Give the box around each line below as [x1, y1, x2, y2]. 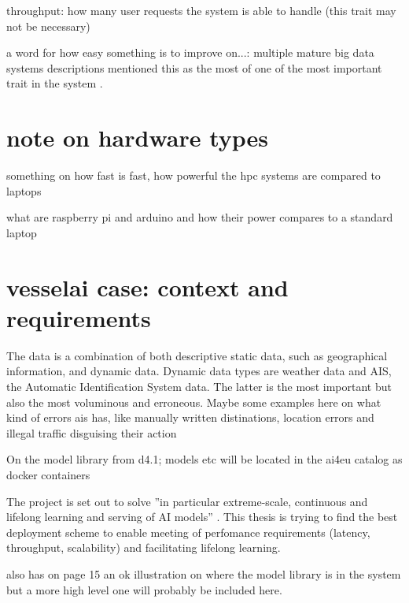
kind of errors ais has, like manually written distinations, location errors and [6, 409, 374, 426]
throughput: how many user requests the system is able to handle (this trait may [6, 2, 396, 18]
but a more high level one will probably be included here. [6, 581, 282, 597]
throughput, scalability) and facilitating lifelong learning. [6, 539, 281, 556]
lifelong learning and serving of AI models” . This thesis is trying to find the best [6, 508, 398, 525]
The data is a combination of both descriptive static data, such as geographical [6, 347, 388, 363]
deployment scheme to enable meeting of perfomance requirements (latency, [6, 523, 370, 540]
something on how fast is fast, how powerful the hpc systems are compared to [6, 167, 381, 184]
